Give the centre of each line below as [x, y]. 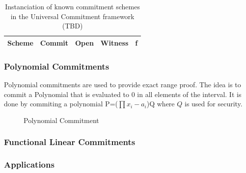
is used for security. [213, 104]
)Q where [161, 104]
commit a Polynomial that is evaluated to [67, 94]
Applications [29, 164]
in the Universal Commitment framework [72, 16]
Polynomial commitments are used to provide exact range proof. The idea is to [123, 85]
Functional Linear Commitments [70, 142]
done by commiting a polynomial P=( [61, 104]
